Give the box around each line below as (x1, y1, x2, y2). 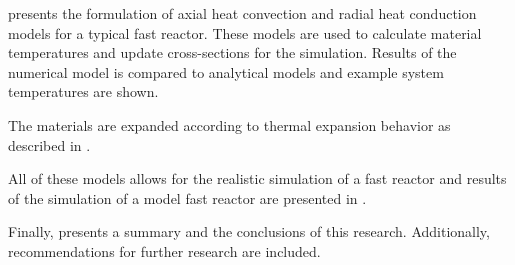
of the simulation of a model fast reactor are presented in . (8, 187, 367, 208)
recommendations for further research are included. (8, 240, 321, 261)
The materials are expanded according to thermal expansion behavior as (8, 114, 451, 135)
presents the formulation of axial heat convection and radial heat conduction (8, 3, 477, 23)
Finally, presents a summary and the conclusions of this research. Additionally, (8, 221, 490, 242)
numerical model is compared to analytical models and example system (8, 61, 444, 82)
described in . (8, 134, 91, 155)
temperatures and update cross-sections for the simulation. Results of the (8, 42, 457, 63)
